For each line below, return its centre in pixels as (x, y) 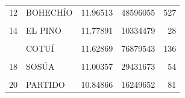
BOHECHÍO (49, 12)
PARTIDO (45, 84)
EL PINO (44, 30)
